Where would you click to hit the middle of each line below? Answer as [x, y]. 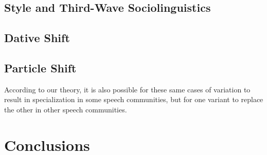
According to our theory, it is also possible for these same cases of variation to [127, 89]
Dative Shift [37, 38]
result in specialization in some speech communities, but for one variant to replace [134, 99]
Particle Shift [40, 67]
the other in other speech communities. [66, 109]
